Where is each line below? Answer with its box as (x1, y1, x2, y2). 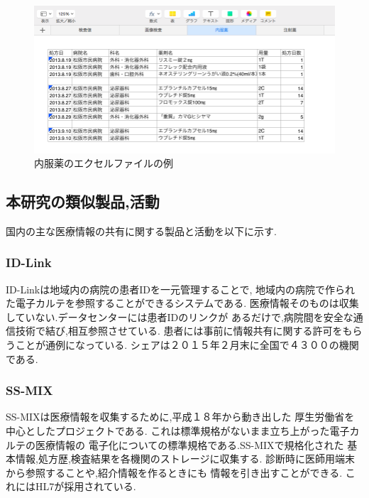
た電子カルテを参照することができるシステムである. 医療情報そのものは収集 (6, 296, 359, 310)
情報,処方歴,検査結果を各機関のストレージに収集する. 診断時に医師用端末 (15, 451, 356, 466)
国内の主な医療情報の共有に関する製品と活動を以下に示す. (6, 223, 277, 238)
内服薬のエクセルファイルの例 (34, 156, 173, 170)
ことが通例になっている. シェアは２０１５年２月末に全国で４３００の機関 (15, 337, 359, 352)
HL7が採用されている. (35, 479, 136, 494)
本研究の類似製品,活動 (6, 190, 160, 212)
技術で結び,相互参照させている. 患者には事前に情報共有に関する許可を (15, 323, 343, 338)
